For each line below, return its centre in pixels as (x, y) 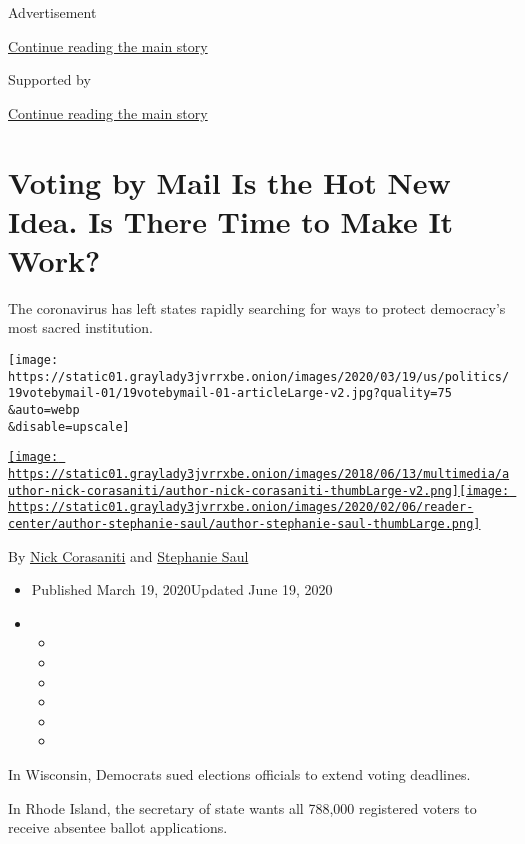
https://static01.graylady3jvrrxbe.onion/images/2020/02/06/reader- (241, 507)
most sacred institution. (80, 327)
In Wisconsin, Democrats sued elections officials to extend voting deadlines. (239, 773)
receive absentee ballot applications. (118, 827)
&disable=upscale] (69, 426)
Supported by (49, 79)
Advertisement (52, 12)
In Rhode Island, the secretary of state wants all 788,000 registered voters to (242, 807)
